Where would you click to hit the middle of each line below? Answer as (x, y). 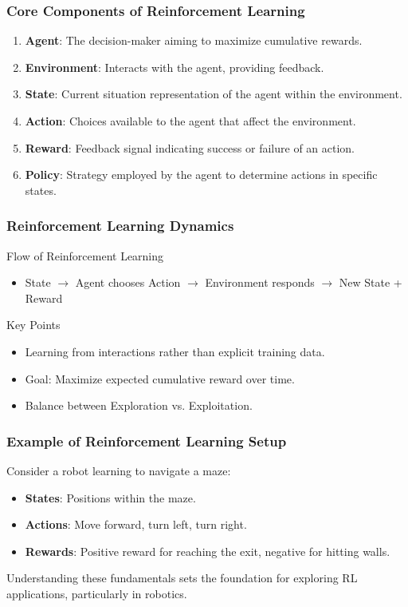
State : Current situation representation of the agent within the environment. (214, 94)
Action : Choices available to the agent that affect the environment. (190, 121)
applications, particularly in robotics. (97, 593)
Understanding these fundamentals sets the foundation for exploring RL (182, 578)
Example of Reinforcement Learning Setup (147, 440)
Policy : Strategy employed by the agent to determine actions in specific (201, 175)
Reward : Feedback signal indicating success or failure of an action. (190, 147)
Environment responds (260, 282)
